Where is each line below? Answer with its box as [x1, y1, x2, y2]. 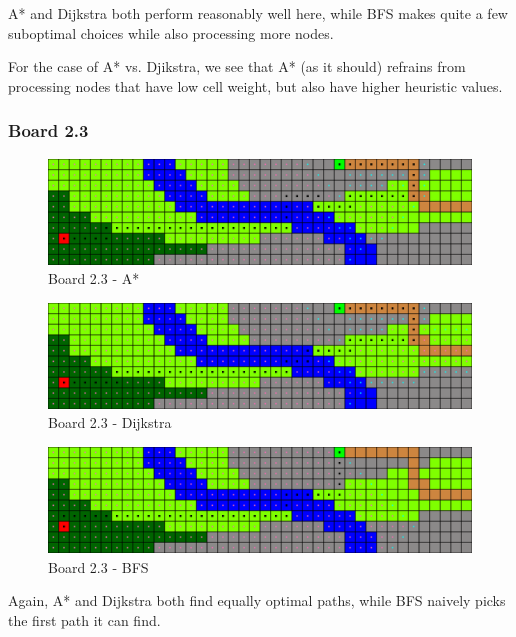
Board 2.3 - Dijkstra [48, 412, 172, 433]
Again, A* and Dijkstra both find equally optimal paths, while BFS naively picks [8, 590, 506, 611]
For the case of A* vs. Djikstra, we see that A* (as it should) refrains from [8, 56, 466, 77]
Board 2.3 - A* [48, 268, 140, 289]
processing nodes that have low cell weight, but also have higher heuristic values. [8, 75, 503, 96]
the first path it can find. [8, 609, 161, 630]
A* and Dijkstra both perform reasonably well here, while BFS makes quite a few [8, 3, 508, 23]
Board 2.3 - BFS [48, 556, 149, 577]
